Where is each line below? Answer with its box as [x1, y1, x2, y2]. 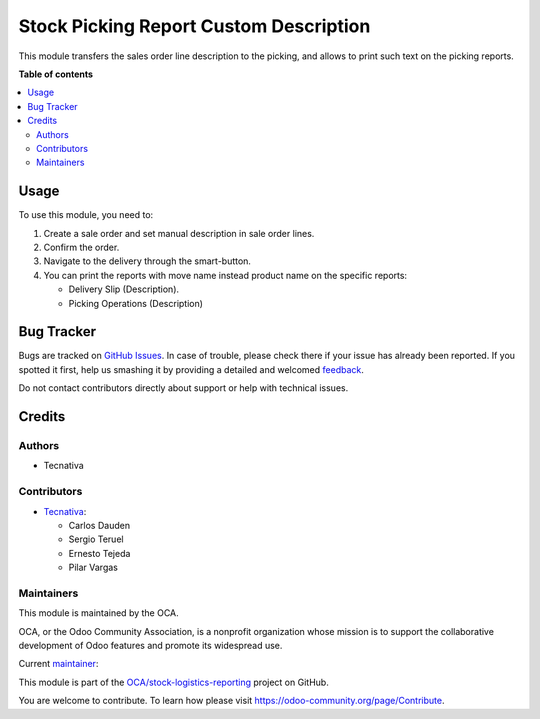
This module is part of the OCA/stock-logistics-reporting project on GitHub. [18, 676, 329, 688]
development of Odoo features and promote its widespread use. [18, 640, 283, 651]
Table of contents [18, 68, 94, 80]
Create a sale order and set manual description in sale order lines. [43, 227, 315, 239]
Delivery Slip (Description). [68, 283, 180, 295]
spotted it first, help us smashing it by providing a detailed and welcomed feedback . [18, 363, 365, 375]
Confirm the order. [43, 241, 120, 253]
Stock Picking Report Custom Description [18, 15, 371, 37]
